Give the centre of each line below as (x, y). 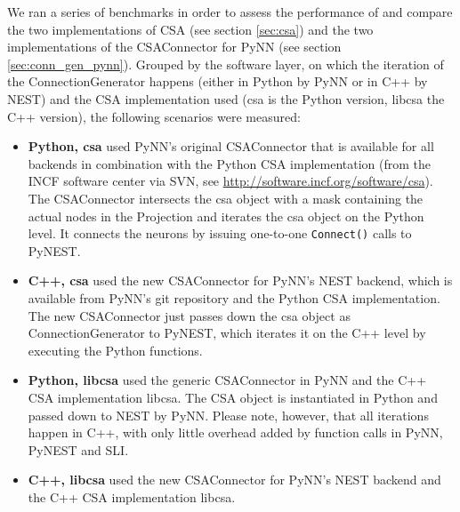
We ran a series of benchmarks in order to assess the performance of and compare (230, 12)
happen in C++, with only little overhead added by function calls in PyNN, (235, 432)
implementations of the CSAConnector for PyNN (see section (174, 47)
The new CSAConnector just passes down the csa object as (189, 315)
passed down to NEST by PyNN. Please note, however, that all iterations (228, 415)
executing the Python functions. (115, 350)
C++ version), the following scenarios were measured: (154, 116)
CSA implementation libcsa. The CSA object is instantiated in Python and (233, 397)
